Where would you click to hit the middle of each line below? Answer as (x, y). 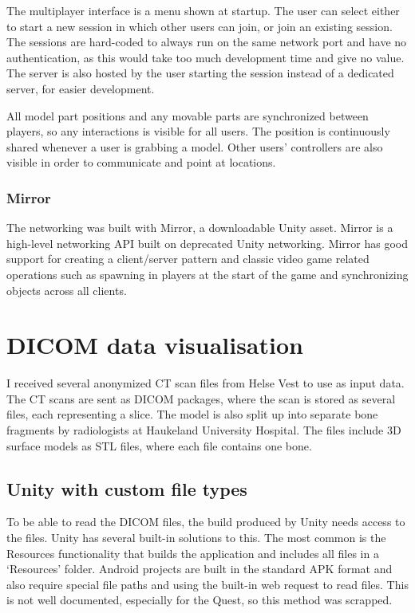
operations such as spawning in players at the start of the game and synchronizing (207, 274)
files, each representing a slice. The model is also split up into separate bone (192, 414)
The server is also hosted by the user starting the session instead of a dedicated (200, 73)
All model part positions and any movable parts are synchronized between (188, 115)
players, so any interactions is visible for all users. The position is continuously (198, 131)
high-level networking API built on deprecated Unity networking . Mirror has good (207, 243)
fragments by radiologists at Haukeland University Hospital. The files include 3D (204, 430)
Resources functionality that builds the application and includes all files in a (193, 553)
